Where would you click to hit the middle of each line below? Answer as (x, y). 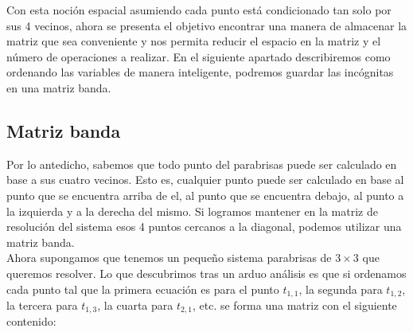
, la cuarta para (135, 305)
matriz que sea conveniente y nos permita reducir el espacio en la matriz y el (194, 41)
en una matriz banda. (59, 87)
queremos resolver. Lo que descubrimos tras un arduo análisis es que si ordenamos (206, 273)
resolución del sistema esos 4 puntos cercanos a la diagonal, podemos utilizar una (204, 227)
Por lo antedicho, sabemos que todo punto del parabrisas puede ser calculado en (202, 164)
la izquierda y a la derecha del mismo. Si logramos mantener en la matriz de (192, 211)
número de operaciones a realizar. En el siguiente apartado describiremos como (199, 56)
